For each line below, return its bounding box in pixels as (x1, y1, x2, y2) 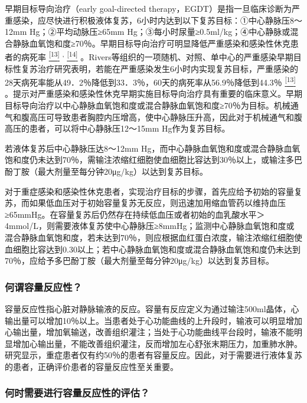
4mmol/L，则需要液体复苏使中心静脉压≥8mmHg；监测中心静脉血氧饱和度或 (5, 219, 295, 232)
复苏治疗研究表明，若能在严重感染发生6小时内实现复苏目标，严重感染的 (21, 62, 298, 74)
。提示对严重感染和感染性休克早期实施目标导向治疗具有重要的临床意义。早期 (5, 87, 302, 100)
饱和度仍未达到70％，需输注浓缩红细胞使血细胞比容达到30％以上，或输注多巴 (5, 153, 302, 166)
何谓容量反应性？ (5, 279, 82, 294)
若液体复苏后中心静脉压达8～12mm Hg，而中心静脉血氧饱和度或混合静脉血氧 (5, 142, 301, 154)
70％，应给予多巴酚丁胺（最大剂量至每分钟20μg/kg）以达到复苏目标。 (5, 254, 274, 267)
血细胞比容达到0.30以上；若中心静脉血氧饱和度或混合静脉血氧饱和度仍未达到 (5, 243, 301, 255)
